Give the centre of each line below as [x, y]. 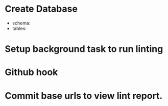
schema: [21, 23]
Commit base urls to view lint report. [84, 96]
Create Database [41, 9]
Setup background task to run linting [84, 49]
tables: [19, 28]
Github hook [31, 72]
